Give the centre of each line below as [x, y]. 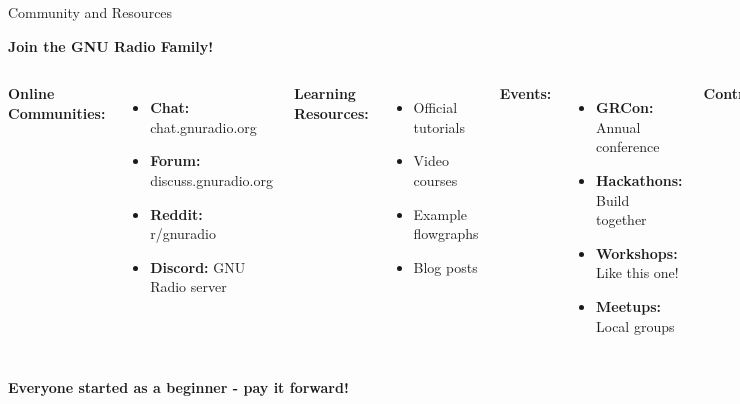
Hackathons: [639, 179]
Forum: [175, 160]
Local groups [635, 325]
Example [440, 213]
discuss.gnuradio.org [211, 179]
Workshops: [637, 252]
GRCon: [625, 107]
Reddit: [176, 213]
